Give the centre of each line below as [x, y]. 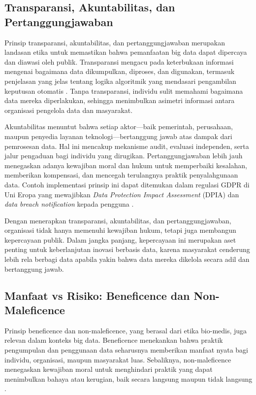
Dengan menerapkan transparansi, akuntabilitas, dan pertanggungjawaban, [118, 220]
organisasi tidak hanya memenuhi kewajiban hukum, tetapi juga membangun [120, 230]
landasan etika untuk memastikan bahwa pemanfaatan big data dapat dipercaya [126, 52]
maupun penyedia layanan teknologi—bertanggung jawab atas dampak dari [118, 136]
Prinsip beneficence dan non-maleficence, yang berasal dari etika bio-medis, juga [126, 330]
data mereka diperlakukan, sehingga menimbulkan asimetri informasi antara [120, 100]
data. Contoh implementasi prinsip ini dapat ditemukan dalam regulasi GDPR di [127, 184]
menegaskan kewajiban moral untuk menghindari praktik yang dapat [109, 369]
